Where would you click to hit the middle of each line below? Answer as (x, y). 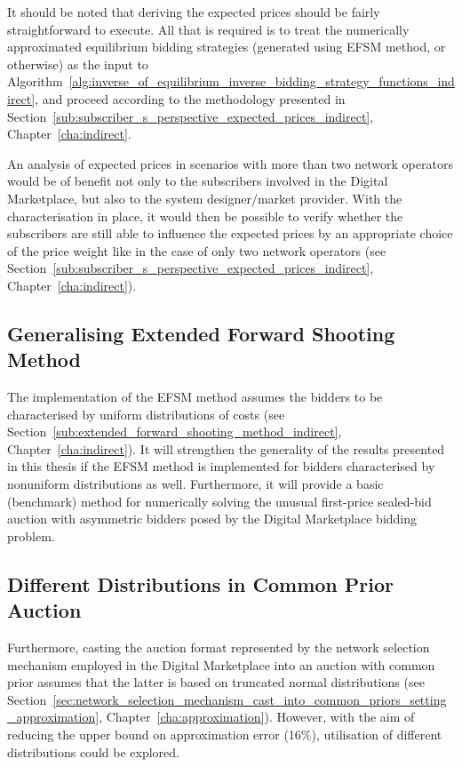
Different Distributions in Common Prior (201, 583)
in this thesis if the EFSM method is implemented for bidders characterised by (221, 466)
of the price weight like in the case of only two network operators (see (197, 250)
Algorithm (35, 81)
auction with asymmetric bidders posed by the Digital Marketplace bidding (212, 519)
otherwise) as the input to (78, 64)
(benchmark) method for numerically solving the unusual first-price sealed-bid (219, 501)
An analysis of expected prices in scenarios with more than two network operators (230, 163)
